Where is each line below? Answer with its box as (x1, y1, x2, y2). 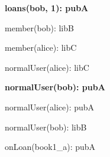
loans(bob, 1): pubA (5, 2, 89, 14)
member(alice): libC (5, 41, 77, 54)
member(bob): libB (5, 21, 74, 34)
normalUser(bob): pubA (5, 81, 105, 93)
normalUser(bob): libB (5, 120, 87, 133)
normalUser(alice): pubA (5, 100, 95, 113)
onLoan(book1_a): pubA (5, 140, 96, 153)
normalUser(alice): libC (5, 61, 89, 73)
